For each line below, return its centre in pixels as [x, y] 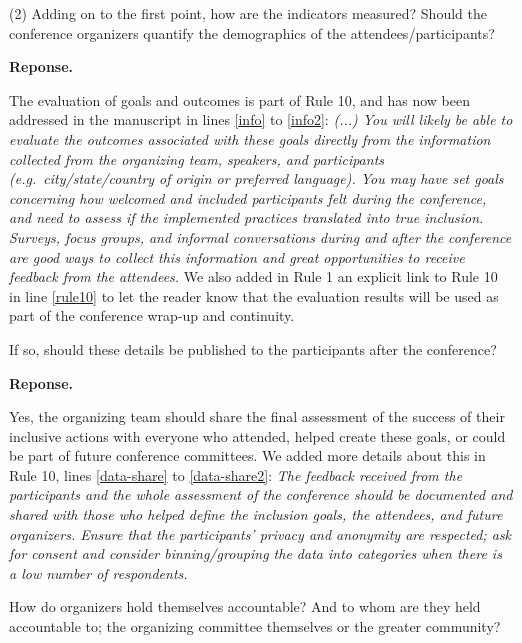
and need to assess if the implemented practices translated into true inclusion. [246, 217]
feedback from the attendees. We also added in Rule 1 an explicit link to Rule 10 [253, 276]
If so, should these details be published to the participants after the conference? [253, 348]
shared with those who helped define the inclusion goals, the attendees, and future [256, 514]
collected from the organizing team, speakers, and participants [197, 158]
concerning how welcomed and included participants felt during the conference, [248, 197]
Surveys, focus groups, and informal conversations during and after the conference [260, 236]
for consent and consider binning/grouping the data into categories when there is [255, 553]
